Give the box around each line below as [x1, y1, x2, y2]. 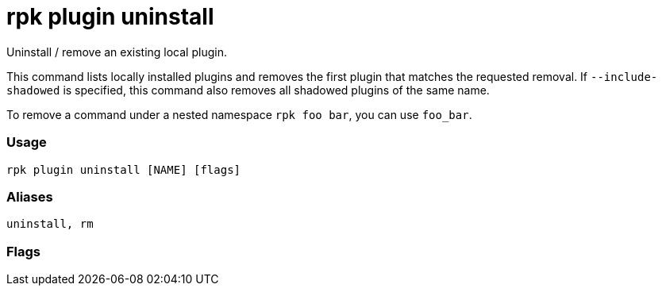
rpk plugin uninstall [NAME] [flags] [6, 163, 241, 176]
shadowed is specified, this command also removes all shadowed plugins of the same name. [6, 83, 490, 97]
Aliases [6, 188, 53, 205]
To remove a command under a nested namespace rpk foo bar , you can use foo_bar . [6, 107, 472, 121]
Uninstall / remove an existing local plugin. [6, 44, 227, 59]
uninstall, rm [6, 217, 94, 231]
